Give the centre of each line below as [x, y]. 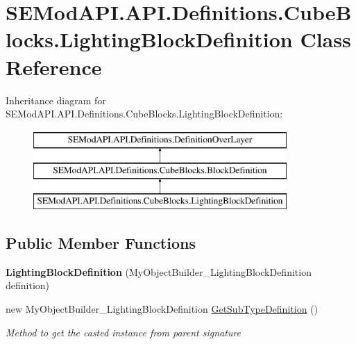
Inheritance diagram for [56, 100]
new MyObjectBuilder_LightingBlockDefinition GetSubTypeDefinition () [162, 309]
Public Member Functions [101, 243]
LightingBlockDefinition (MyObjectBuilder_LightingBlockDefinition [159, 271]
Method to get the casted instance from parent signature [124, 332]
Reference [54, 66]
